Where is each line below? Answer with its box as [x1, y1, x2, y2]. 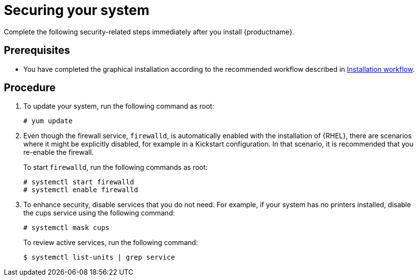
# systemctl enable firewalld [23, 186, 139, 194]
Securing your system [4, 2, 150, 18]
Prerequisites [4, 44, 70, 57]
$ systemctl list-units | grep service [23, 253, 175, 262]
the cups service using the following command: [23, 209, 175, 217]
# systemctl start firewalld [23, 178, 134, 186]
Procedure [4, 82, 56, 94]
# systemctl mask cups [23, 224, 110, 232]
